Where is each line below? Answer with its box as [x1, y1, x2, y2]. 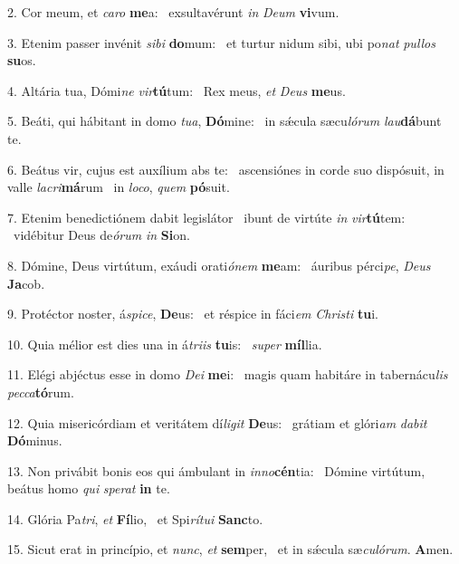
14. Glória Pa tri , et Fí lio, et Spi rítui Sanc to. [7, 509, 263, 528]
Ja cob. [7, 273, 45, 292]
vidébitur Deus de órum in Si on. [13, 225, 190, 244]
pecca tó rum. [7, 382, 74, 401]
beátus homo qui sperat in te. [7, 479, 170, 498]
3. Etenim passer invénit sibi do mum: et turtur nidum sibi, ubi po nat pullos [7, 33, 436, 52]
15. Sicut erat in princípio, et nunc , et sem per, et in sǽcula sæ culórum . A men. [7, 540, 454, 559]
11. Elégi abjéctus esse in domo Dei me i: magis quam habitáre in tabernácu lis [7, 365, 448, 384]
